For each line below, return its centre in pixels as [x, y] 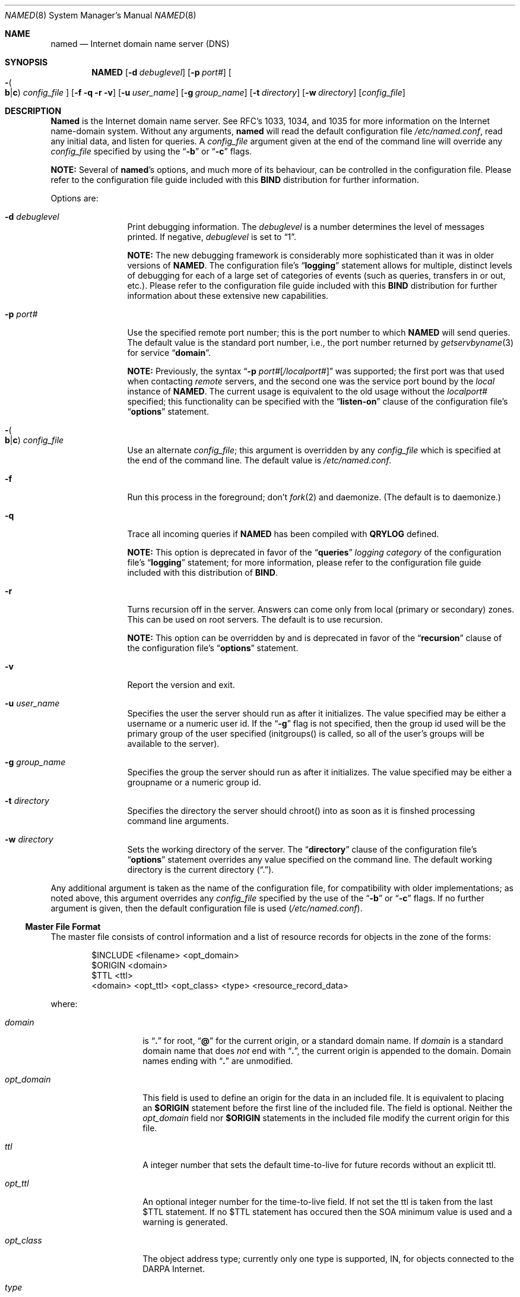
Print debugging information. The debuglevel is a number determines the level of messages [306, 227]
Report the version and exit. [181, 685]
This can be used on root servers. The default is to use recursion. [255, 619]
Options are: [74, 198]
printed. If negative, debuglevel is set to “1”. [212, 237]
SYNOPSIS [26, 62]
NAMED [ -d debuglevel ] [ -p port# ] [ [161, 72]
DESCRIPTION [33, 111]
